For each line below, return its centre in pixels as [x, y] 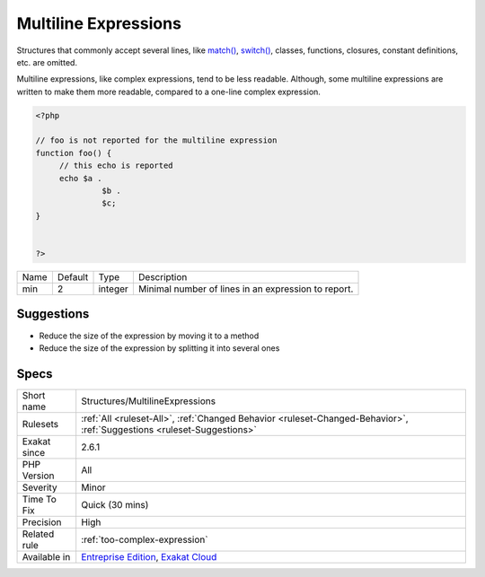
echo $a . [80, 178]
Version [38, 476]
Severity [40, 487]
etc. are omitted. [47, 62]
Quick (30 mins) [115, 504]
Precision [42, 522]
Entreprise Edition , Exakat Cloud [149, 556]
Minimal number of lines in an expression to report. [246, 289]
